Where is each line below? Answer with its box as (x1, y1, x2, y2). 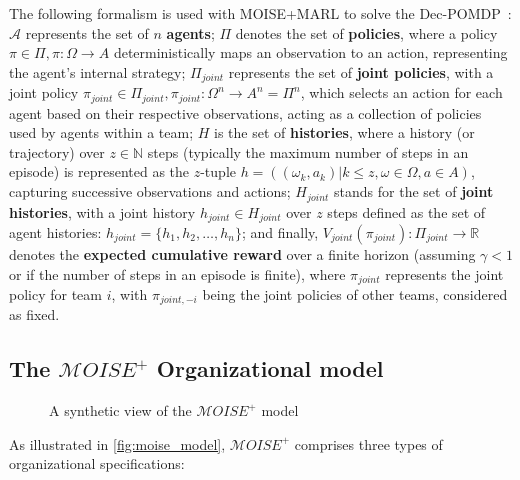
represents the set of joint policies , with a (228, 61, 494, 82)
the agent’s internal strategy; (9, 61, 186, 82)
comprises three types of (294, 433, 443, 454)
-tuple (200, 161, 236, 182)
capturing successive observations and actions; (9, 181, 291, 202)
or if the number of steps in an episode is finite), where (9, 263, 346, 284)
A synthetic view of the (49, 400, 192, 421)
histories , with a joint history (9, 201, 196, 222)
